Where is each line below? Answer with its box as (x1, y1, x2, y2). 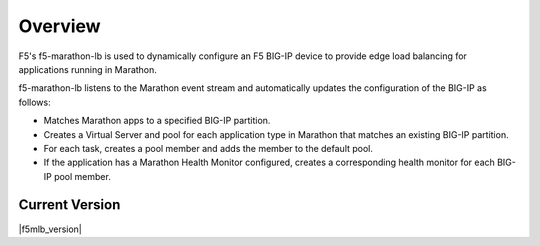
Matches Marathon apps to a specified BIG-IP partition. (43, 115, 271, 127)
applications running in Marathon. (18, 63, 157, 75)
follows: (18, 96, 51, 108)
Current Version (18, 196, 121, 214)
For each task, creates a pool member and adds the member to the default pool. (43, 142, 374, 154)
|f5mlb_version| (18, 223, 82, 235)
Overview (18, 15, 101, 37)
